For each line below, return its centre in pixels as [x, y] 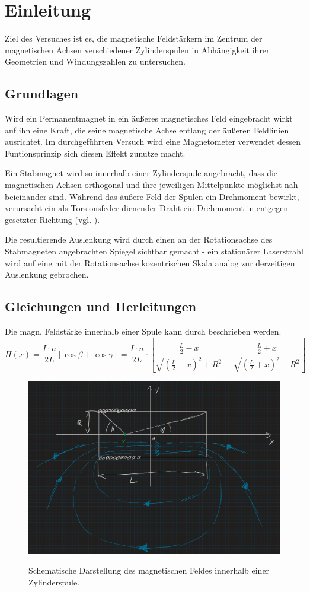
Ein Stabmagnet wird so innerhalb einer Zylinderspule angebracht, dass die [141, 173]
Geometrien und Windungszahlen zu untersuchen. [95, 61]
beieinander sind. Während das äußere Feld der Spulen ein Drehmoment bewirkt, [152, 196]
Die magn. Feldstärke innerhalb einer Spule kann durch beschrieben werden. [143, 331]
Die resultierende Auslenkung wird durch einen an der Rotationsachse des [139, 239]
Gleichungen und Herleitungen [101, 306]
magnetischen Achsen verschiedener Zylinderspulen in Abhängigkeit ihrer [137, 50]
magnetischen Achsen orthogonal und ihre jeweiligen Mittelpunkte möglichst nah [151, 185]
